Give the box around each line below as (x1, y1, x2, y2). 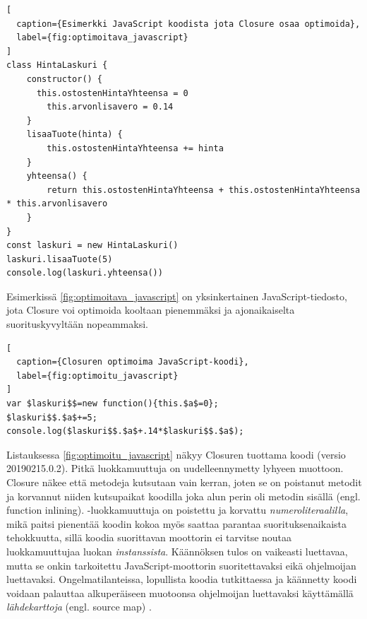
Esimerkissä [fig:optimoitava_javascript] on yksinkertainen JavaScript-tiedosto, (6, 288, 347, 303)
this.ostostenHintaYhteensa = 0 (36, 88, 188, 98)
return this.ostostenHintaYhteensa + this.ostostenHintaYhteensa (47, 184, 361, 195)
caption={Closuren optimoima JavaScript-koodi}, (16, 357, 249, 367)
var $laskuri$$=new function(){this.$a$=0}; (6, 399, 219, 409)
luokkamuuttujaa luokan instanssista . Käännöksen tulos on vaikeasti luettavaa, (6, 543, 348, 558)
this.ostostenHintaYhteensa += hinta (47, 143, 224, 153)
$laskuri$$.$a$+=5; (6, 412, 97, 423)
